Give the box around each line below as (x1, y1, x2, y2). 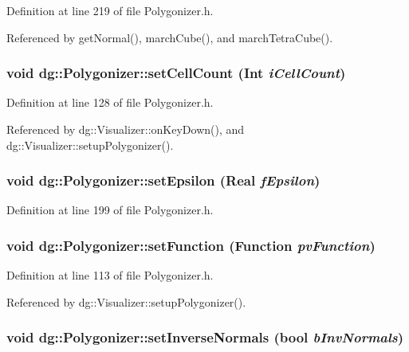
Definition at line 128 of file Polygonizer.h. (6, 94, 214, 111)
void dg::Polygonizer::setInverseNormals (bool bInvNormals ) (6, 327, 404, 347)
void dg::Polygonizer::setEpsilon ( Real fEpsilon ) (6, 170, 321, 190)
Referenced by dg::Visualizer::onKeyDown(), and (6, 121, 245, 137)
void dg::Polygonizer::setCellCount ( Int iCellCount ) (6, 63, 346, 83)
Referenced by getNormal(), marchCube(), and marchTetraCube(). (6, 29, 333, 45)
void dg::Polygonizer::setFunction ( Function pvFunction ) (6, 235, 376, 255)
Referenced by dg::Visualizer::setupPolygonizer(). (6, 293, 246, 310)
